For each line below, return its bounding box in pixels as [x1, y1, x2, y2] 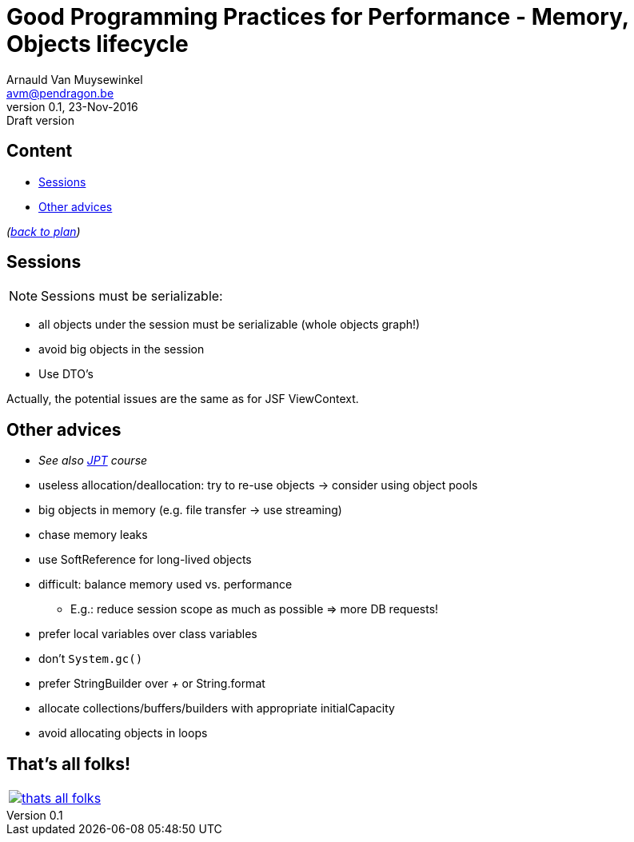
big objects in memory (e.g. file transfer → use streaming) [38, 503, 342, 517]
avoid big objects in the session [38, 342, 205, 357]
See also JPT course [38, 453, 148, 468]
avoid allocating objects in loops [38, 726, 208, 740]
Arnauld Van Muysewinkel [6, 72, 143, 86]
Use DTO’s [38, 367, 94, 381]
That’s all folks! [6, 753, 131, 774]
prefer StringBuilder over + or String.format [38, 676, 265, 691]
